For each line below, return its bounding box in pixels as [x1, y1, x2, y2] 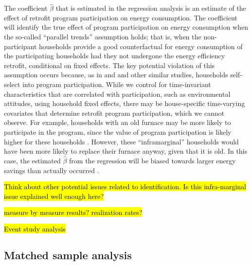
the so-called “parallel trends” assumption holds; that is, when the [4, 32, 201, 41]
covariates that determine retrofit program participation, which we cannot [4, 107, 225, 118]
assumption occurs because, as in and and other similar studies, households [4, 70, 228, 80]
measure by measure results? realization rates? [4, 207, 143, 217]
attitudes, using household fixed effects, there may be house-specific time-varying [4, 98, 245, 108]
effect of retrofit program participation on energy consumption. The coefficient [4, 12, 237, 22]
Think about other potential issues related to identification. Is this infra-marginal [4, 181, 246, 192]
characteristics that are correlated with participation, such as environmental [4, 88, 231, 99]
